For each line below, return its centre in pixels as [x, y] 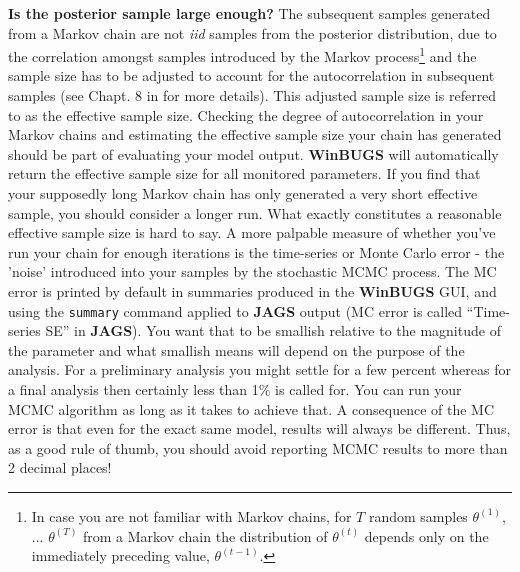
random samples [418, 515]
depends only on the [426, 535]
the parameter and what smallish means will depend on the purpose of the [236, 349]
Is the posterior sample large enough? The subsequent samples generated [249, 13]
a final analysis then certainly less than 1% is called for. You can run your [235, 389]
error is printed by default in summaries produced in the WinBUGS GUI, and [252, 290]
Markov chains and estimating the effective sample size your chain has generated [255, 134]
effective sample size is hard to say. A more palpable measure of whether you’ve [252, 232]
